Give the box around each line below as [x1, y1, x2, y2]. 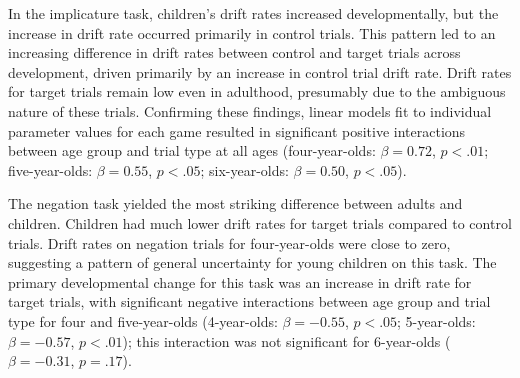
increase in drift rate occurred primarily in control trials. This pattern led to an [8, 22, 496, 43]
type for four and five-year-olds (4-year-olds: [8, 310, 278, 331]
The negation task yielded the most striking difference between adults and [8, 193, 463, 214]
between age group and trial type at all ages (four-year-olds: [8, 140, 376, 161]
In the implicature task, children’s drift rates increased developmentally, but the [8, 3, 499, 23]
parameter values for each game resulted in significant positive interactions [8, 120, 466, 141]
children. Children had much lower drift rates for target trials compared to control [8, 212, 512, 233]
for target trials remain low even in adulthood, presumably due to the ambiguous [8, 81, 506, 102]
